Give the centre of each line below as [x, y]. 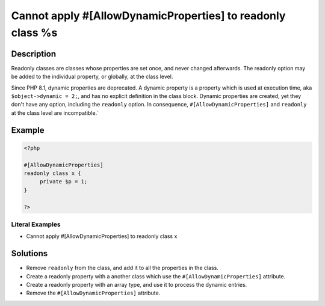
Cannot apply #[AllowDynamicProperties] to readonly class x [102, 236]
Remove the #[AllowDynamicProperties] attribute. [93, 293]
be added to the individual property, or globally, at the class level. [92, 77]
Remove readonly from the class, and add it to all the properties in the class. [122, 268]
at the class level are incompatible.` [55, 113]
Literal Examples [36, 224]
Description [34, 54]
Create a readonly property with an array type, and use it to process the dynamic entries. [137, 284]
